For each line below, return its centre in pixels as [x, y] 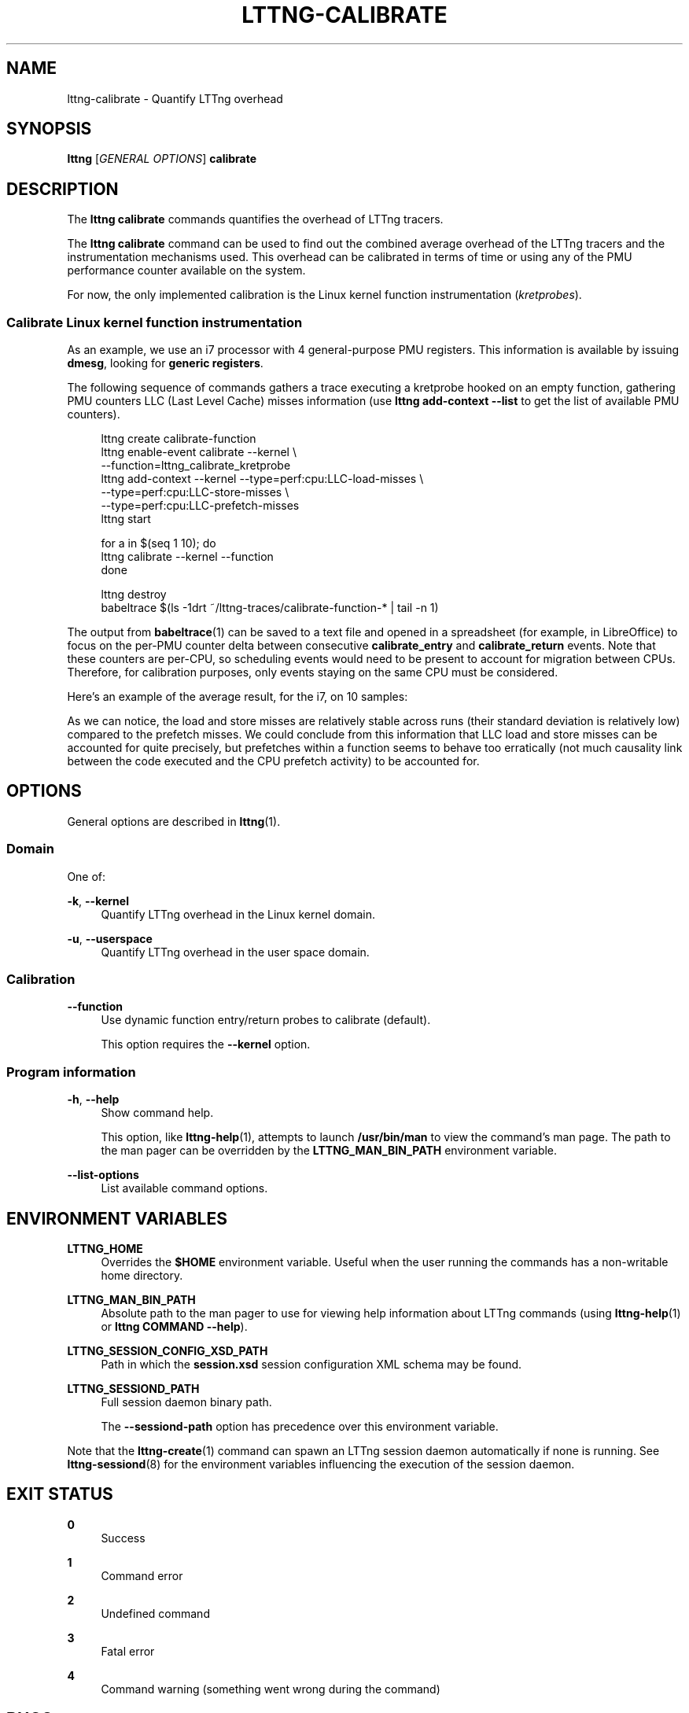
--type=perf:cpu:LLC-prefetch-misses [200, 506]
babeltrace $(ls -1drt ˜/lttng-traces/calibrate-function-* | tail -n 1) [270, 608]
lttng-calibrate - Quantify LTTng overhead [175, 98]
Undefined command [155, 1613]
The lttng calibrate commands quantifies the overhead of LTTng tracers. [255, 219]
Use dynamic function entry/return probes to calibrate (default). [266, 1020]
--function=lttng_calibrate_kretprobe [196, 466]
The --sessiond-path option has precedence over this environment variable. [300, 1426]
